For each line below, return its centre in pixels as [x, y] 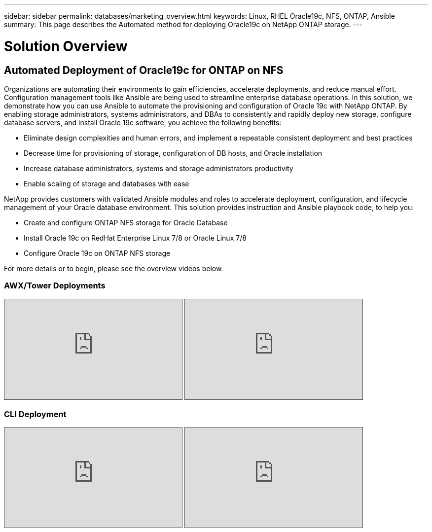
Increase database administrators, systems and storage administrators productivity [159, 168]
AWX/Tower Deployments [55, 286]
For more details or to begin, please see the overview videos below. [114, 268]
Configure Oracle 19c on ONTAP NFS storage [97, 253]
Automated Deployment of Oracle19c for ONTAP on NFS [144, 70]
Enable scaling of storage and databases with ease [107, 183]
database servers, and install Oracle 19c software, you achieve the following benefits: [143, 122]
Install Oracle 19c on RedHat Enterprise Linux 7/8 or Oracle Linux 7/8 [135, 238]
